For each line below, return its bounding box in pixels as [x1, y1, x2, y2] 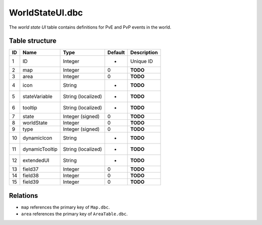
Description [130, 49, 158, 56]
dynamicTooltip [22, 146, 58, 153]
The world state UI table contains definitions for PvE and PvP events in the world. [9, 24, 172, 30]
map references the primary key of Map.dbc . [21, 204, 110, 210]
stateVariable [22, 93, 53, 100]
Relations [9, 192, 38, 200]
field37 [22, 166, 39, 173]
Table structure [9, 37, 57, 45]
